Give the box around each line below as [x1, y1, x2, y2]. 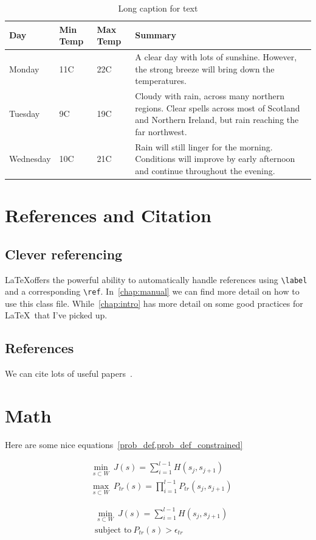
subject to [95, 525, 132, 535]
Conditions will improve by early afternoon [135, 152, 295, 165]
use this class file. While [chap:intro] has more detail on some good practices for [5, 296, 303, 309]
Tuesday [9, 107, 40, 120]
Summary [135, 29, 176, 41]
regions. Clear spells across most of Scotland [135, 101, 300, 114]
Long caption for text [118, 2, 198, 14]
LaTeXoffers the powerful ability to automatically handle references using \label [5, 273, 307, 286]
